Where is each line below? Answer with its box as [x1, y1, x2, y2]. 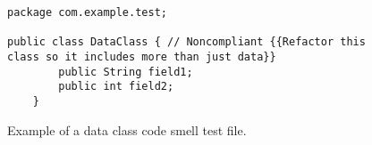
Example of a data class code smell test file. [7, 120, 247, 139]
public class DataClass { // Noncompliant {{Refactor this [7, 36, 366, 49]
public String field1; [58, 65, 193, 78]
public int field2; [58, 80, 174, 93]
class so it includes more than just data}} [7, 50, 276, 63]
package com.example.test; [7, 6, 167, 19]
